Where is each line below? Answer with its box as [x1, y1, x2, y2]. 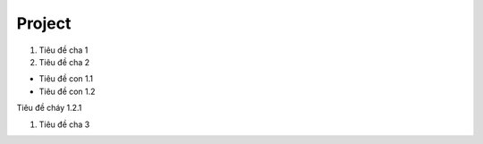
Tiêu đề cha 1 [38, 45, 89, 55]
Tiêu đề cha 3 [38, 119, 90, 130]
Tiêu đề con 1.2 [38, 86, 96, 97]
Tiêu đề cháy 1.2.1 [16, 103, 82, 114]
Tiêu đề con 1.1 [38, 73, 94, 84]
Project [16, 13, 72, 33]
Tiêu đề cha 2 [38, 56, 90, 67]
